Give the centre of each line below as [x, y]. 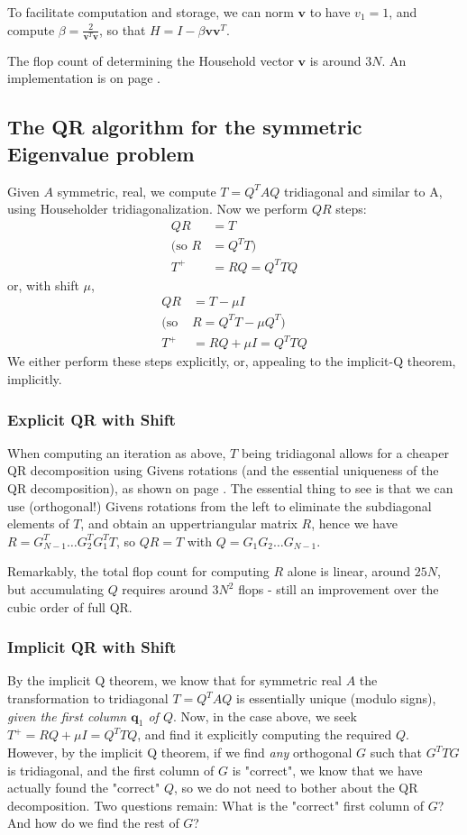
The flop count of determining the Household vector [151, 60]
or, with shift [43, 284]
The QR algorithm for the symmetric [185, 127]
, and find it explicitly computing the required [265, 734]
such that [396, 752]
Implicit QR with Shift [92, 647]
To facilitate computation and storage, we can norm [151, 12]
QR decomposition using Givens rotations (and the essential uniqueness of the [223, 470]
